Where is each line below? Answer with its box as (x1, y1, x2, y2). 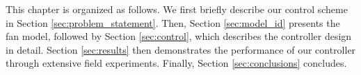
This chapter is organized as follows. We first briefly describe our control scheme (6, 2, 348, 16)
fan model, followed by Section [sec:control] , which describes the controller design (6, 29, 352, 43)
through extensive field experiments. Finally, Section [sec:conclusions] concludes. (6, 56, 347, 70)
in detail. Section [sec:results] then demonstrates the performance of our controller (6, 42, 356, 56)
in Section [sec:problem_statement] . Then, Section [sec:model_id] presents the (6, 15, 340, 30)
